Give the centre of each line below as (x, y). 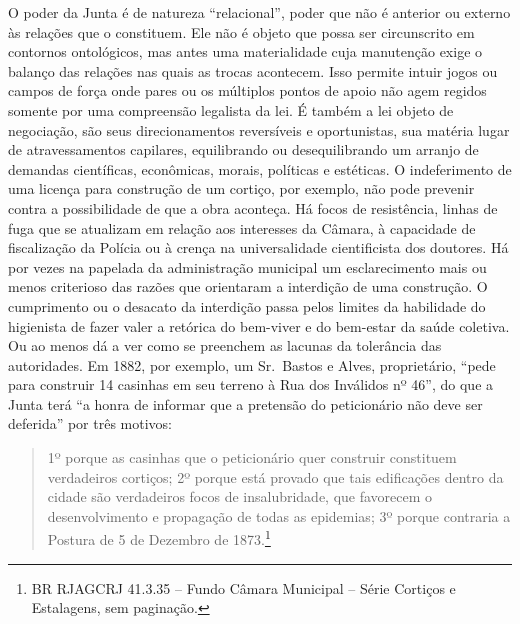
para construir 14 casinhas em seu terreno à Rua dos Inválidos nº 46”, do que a (251, 384)
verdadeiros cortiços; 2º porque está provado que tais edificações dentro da (275, 476)
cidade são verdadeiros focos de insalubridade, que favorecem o (240, 496)
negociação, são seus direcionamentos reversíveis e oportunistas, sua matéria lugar (259, 129)
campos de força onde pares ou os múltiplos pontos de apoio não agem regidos (247, 90)
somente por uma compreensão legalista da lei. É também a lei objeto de (231, 109)
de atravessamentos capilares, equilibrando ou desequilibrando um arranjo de (243, 149)
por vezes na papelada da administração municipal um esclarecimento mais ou (247, 266)
